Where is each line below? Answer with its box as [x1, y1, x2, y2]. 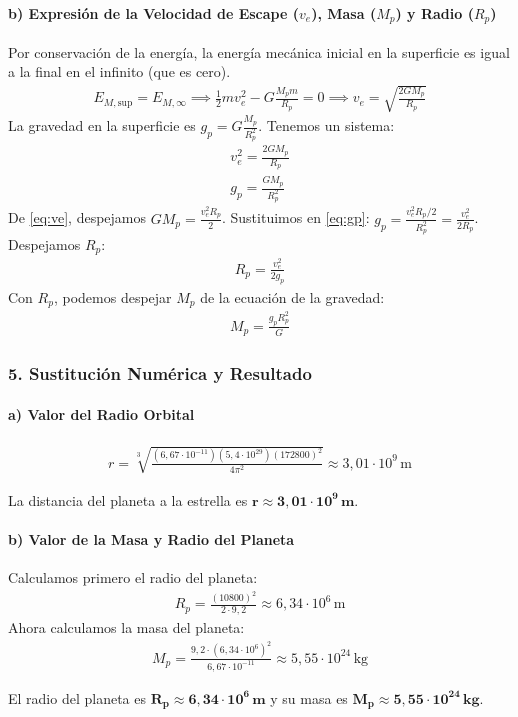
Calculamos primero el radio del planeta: [8, 566, 258, 587]
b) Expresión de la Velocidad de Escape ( [8, 2, 299, 23]
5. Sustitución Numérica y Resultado [8, 361, 312, 386]
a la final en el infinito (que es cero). [8, 61, 231, 82]
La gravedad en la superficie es [8, 115, 196, 136]
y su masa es [270, 687, 348, 708]
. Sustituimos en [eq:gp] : [221, 207, 370, 228]
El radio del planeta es [8, 687, 146, 708]
